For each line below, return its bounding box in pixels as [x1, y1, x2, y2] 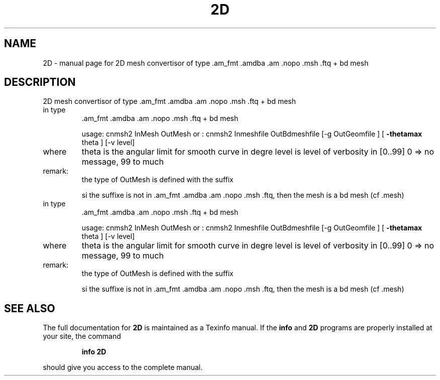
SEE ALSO [4, 302, 55, 315]
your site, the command [43, 332, 121, 341]
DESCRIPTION [4, 76, 76, 89]
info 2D [81, 347, 106, 356]
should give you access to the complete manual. [43, 363, 203, 372]
